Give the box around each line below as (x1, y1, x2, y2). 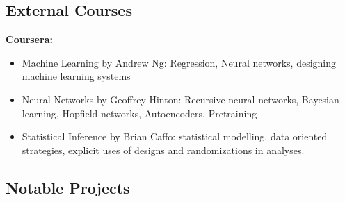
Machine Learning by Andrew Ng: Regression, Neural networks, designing (22, 55, 337, 69)
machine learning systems (22, 69, 131, 83)
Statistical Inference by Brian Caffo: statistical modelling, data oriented (22, 129, 328, 144)
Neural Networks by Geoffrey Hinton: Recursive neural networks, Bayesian (22, 92, 339, 106)
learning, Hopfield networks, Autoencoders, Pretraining (22, 106, 257, 120)
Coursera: (6, 32, 53, 47)
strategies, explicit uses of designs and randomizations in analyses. (22, 142, 305, 157)
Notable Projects (6, 176, 130, 198)
